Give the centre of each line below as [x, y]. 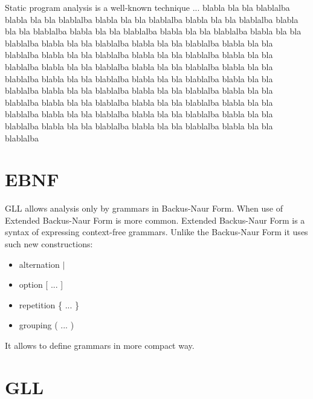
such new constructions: [49, 244]
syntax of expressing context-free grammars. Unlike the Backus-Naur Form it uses [156, 232]
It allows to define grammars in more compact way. [100, 345]
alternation [39, 264]
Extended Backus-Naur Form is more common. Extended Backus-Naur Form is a [155, 220]
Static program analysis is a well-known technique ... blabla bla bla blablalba [147, 7]
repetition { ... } [49, 304]
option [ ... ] [41, 284]
